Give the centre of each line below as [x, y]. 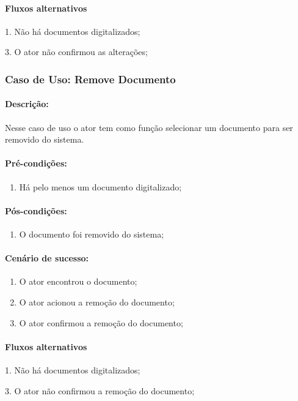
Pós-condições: [36, 210]
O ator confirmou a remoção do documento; [101, 322]
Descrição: [27, 104]
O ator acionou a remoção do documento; [97, 302]
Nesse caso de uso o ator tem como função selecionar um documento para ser [149, 127]
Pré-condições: [36, 163]
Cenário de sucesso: [47, 258]
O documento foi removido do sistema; [92, 234]
